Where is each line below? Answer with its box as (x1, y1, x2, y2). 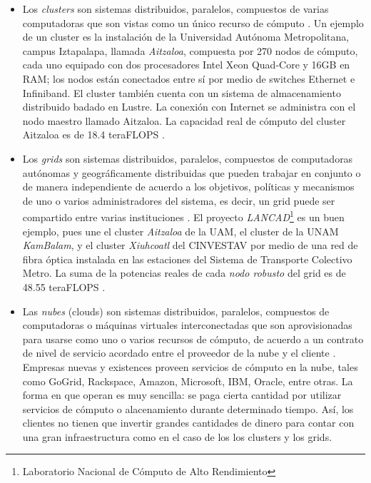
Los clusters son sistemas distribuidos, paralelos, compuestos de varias (22, 1, 329, 16)
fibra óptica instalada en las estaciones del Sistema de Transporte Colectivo (22, 251, 352, 266)
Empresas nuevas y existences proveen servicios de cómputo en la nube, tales (22, 359, 358, 374)
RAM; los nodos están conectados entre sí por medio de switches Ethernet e (22, 71, 355, 86)
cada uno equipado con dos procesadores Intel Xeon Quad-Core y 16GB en (22, 57, 350, 72)
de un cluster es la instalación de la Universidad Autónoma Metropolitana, (22, 29, 350, 44)
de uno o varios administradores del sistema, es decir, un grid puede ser (22, 193, 335, 208)
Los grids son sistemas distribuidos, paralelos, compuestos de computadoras (22, 151, 353, 166)
